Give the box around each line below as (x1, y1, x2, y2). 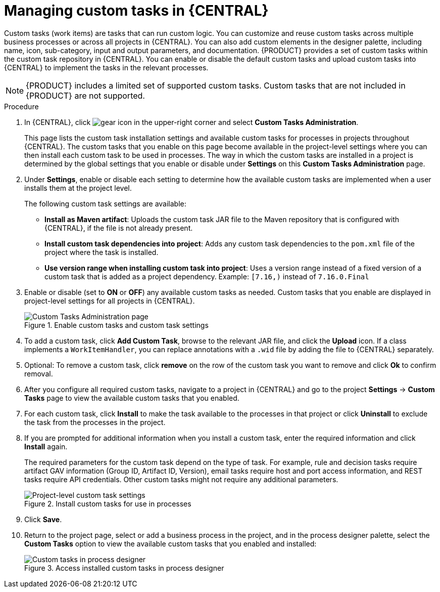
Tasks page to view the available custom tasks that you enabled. (24, 393, 239, 402)
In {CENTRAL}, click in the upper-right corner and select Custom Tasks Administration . (24, 117, 359, 126)
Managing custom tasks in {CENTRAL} (4, 2, 269, 19)
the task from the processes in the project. (24, 417, 166, 427)
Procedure (4, 102, 39, 111)
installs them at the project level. (24, 183, 132, 192)
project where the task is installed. (44, 247, 159, 257)
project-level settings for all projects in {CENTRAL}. (24, 296, 195, 305)
